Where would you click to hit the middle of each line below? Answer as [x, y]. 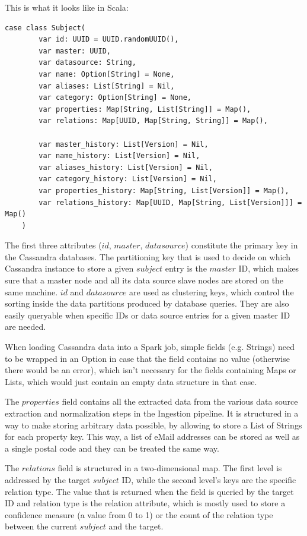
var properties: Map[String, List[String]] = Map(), [145, 109]
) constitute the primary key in [242, 245]
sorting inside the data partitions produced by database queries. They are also [147, 303]
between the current [41, 526]
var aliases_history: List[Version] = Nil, [126, 167]
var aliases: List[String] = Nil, [107, 86]
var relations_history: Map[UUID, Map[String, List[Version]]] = [170, 202]
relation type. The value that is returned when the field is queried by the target [149, 491]
